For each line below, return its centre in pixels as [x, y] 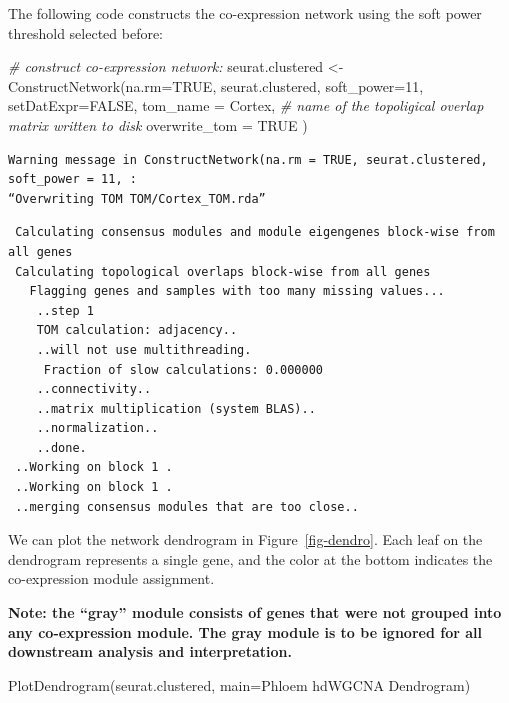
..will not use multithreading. [144, 349]
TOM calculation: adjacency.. [137, 330]
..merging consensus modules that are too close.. [187, 506]
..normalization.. [97, 428]
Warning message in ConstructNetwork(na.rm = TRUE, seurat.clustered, [248, 159]
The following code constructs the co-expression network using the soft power [245, 13]
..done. [61, 447]
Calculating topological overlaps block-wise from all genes [223, 271]
